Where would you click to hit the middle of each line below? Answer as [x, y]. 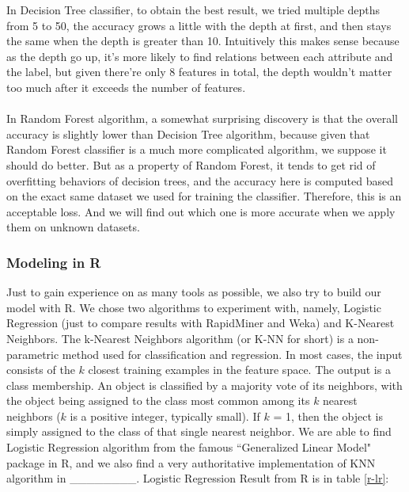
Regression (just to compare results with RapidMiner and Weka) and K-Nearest [201, 323]
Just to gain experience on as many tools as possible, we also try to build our [194, 292]
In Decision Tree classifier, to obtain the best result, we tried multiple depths [193, 10]
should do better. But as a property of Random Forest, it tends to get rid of [191, 164]
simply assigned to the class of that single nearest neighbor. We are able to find [199, 431]
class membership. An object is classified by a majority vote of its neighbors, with [204, 385]
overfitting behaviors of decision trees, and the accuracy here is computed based [200, 180]
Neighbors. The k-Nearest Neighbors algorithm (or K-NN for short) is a [180, 338]
